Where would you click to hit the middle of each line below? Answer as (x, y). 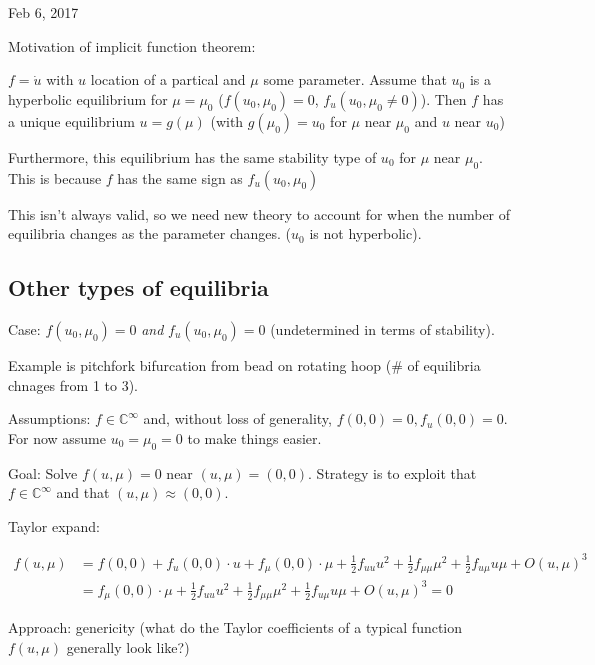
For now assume (57, 437)
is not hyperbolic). (365, 233)
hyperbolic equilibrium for (88, 98)
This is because (55, 177)
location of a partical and (168, 79)
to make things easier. (254, 437)
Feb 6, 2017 (43, 12)
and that (83, 492)
